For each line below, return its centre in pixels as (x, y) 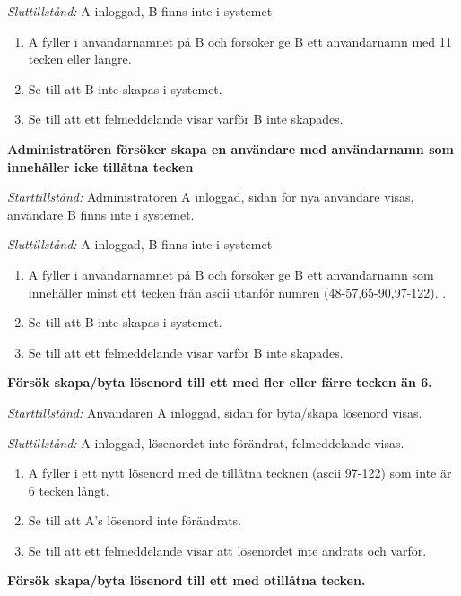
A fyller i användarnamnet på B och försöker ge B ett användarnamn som (231, 274)
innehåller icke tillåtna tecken (100, 166)
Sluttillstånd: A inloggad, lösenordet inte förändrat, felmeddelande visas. (206, 442)
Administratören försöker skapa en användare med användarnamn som (230, 148)
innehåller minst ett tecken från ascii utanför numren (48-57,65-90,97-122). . (237, 292)
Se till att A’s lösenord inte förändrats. (135, 520)
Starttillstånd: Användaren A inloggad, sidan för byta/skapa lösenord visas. (215, 412)
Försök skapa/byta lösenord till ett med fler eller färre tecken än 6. (220, 382)
